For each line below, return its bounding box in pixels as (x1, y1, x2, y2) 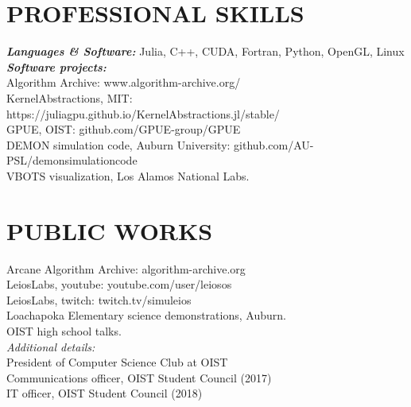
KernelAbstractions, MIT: (6, 89, 133, 106)
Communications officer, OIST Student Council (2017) (6, 369, 272, 386)
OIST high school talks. (6, 322, 122, 339)
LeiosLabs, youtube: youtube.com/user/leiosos (6, 276, 232, 293)
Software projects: (6, 58, 107, 75)
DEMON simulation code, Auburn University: (6, 136, 231, 153)
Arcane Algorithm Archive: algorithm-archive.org (6, 260, 246, 277)
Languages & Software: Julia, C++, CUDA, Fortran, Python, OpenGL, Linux (6, 43, 405, 60)
